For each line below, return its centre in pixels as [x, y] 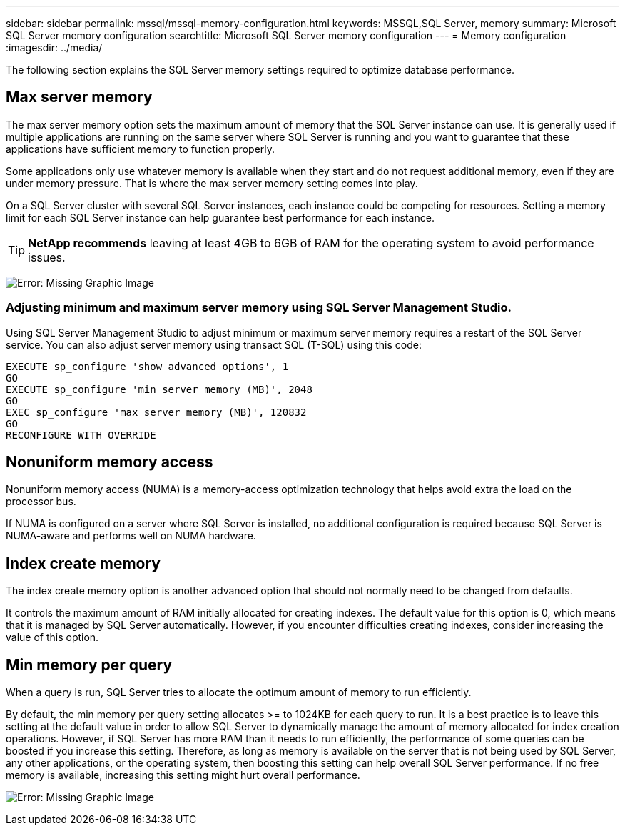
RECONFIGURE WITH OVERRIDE [81, 435]
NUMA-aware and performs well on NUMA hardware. [131, 536]
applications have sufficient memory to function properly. [141, 149]
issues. [47, 257]
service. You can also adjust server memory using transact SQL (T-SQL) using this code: [214, 344]
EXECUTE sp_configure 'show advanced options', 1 [147, 366]
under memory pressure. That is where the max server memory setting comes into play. [212, 183]
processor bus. [41, 502]
